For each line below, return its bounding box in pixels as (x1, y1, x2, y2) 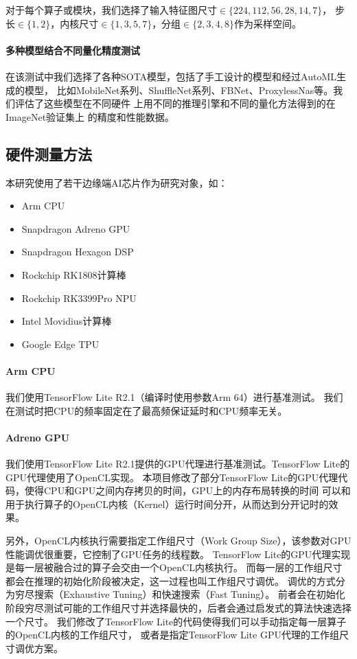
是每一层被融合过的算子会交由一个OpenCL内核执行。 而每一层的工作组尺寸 (5, 560, 343, 575)
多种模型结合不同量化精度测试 (5, 43, 140, 57)
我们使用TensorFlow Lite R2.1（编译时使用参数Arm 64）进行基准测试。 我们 (5, 390, 343, 404)
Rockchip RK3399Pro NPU (21, 290, 137, 305)
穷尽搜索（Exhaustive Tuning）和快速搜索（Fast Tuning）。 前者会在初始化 (14, 587, 345, 601)
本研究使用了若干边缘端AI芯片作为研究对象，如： (5, 175, 228, 189)
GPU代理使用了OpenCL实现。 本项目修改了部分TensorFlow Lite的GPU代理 (5, 470, 338, 484)
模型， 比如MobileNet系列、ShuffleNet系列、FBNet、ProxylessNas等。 (24, 82, 334, 97)
